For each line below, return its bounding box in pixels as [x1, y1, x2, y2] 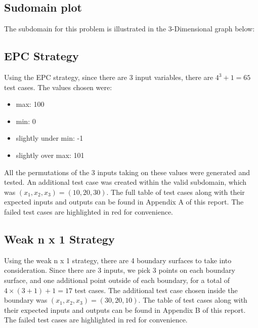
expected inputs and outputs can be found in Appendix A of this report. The [4, 196, 244, 207]
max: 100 [16, 99, 45, 109]
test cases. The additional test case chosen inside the [74, 284, 238, 295]
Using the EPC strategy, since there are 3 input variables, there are [4, 72, 213, 82]
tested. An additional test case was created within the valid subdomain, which [4, 177, 247, 187]
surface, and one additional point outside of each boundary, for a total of [4, 274, 230, 285]
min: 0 [16, 115, 36, 126]
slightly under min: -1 [16, 133, 83, 143]
